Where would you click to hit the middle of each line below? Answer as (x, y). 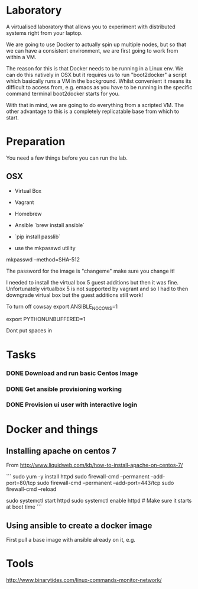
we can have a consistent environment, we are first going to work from (92, 50)
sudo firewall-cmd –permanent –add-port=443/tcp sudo (106, 483)
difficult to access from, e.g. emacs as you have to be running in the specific (99, 87)
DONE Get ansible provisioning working (64, 389)
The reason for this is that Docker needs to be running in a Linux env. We (95, 68)
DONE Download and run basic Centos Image (72, 373)
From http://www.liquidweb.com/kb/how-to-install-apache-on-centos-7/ (95, 465)
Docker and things (52, 429)
